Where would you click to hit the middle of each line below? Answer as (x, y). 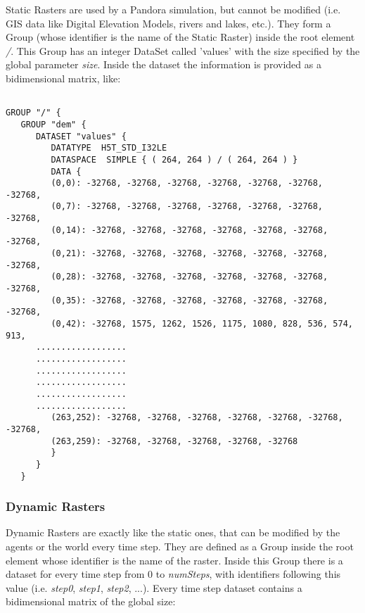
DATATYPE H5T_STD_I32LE (109, 148)
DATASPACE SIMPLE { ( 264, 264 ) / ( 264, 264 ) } (174, 159)
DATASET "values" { (81, 136)
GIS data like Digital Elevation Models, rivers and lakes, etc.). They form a (168, 23)
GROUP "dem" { (53, 124)
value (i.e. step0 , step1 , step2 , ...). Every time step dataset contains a (154, 587)
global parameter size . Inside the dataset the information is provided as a (164, 64)
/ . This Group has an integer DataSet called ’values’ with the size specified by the (183, 50)
